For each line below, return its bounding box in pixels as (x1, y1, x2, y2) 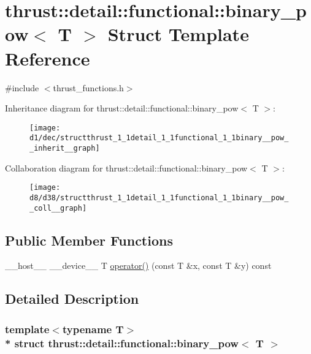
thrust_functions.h (53, 81, 124, 94)
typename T (62, 321, 124, 336)
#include (5, 81, 39, 94)
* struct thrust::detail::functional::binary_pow (5, 335, 239, 350)
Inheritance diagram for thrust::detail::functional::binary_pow (5, 102, 239, 115)
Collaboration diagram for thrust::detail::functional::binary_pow (5, 161, 248, 174)
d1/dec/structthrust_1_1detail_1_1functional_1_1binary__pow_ (29, 134, 289, 143)
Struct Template (107, 21, 249, 47)
